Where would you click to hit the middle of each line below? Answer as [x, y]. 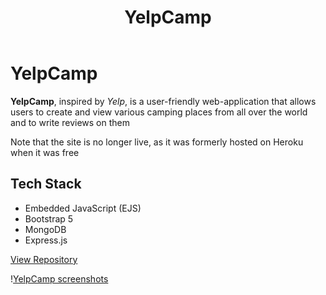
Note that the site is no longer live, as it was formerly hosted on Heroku [157, 142]
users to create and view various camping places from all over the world [159, 112]
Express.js [46, 240]
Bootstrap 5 [49, 218]
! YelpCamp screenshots [59, 278]
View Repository [44, 259]
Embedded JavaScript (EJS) [83, 208]
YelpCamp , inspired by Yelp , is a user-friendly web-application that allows [163, 101]
